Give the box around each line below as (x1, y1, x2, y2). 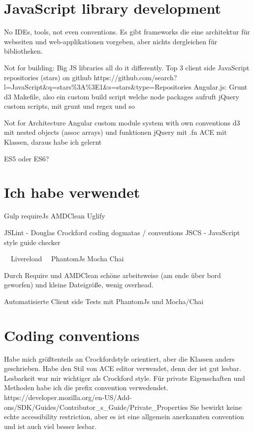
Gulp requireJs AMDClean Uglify (4, 211, 105, 221)
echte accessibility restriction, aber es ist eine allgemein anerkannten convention (4, 411, 244, 422)
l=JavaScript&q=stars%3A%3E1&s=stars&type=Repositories (4, 82, 191, 92)
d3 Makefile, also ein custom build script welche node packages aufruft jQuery (4, 91, 239, 101)
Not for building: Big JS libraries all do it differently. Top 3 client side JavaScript (4, 62, 250, 72)
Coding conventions (4, 325, 140, 345)
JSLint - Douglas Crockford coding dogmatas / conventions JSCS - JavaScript (4, 227, 240, 237)
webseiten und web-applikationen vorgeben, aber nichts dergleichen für (4, 36, 218, 46)
